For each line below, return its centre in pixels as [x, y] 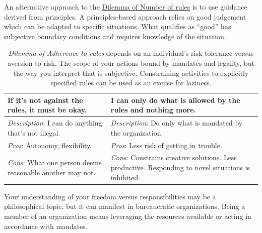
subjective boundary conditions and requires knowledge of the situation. [115, 36]
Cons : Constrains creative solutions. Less [174, 157]
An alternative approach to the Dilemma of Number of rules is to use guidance [126, 7]
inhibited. [125, 177]
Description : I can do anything [55, 123]
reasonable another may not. [52, 172]
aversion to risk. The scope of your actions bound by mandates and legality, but [131, 63]
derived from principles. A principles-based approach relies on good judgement [125, 16]
